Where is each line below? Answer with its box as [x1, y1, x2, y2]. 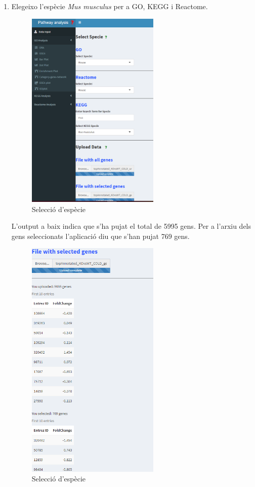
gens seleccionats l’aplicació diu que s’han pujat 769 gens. [11, 230, 190, 241]
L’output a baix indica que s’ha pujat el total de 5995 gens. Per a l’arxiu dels [11, 221, 251, 231]
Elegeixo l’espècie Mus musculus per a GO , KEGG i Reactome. [11, 1, 208, 11]
